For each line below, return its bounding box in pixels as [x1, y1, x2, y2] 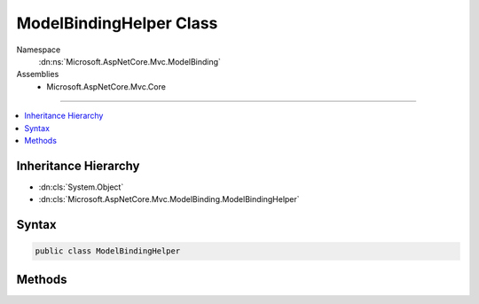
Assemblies [16, 69, 59, 80]
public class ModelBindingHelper [35, 246, 181, 256]
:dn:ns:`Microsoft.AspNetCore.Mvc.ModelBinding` [38, 56, 222, 66]
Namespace [16, 44, 61, 55]
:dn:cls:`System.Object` [38, 182, 124, 192]
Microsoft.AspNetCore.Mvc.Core [46, 81, 166, 92]
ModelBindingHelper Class [16, 13, 218, 33]
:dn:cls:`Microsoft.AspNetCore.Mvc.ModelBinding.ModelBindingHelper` [38, 194, 301, 205]
